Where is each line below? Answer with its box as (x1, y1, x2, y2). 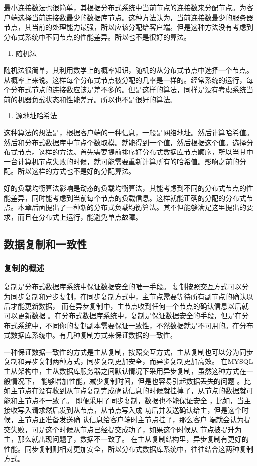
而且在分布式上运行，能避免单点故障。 (17, 211, 142, 222)
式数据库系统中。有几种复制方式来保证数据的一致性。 (4, 330, 177, 340)
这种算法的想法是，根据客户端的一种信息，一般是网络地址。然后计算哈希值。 (4, 127, 253, 137)
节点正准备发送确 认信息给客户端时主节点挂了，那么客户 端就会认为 (24, 414, 244, 424)
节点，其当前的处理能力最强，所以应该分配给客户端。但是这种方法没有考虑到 (4, 22, 253, 32)
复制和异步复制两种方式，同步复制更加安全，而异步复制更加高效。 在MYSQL (4, 356, 253, 366)
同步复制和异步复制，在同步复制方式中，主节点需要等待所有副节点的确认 (10, 291, 246, 301)
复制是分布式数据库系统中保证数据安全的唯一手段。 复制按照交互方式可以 (4, 281, 242, 292)
